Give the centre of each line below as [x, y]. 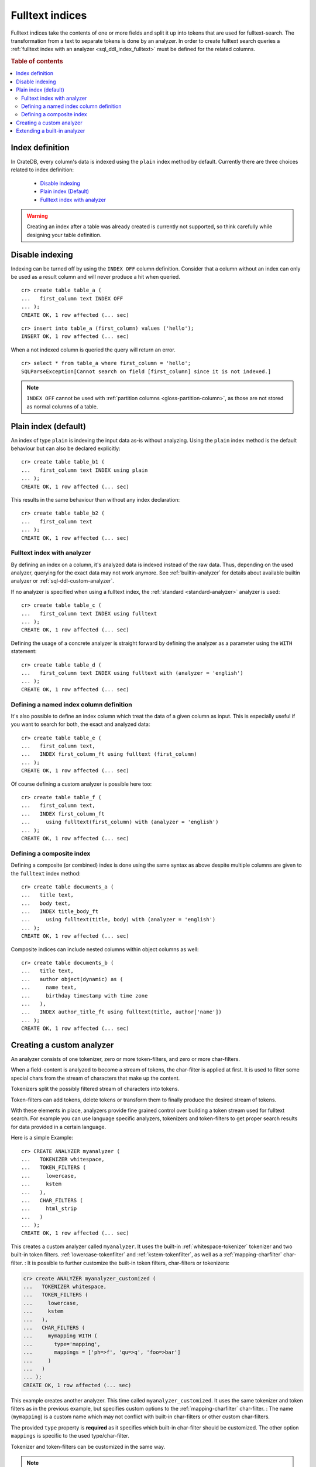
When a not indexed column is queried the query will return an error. [93, 350]
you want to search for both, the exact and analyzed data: [80, 724]
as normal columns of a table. [62, 406]
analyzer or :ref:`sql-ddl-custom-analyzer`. [62, 581]
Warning [37, 216]
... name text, [49, 988]
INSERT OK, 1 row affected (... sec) [75, 337]
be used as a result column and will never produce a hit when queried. [96, 277]
